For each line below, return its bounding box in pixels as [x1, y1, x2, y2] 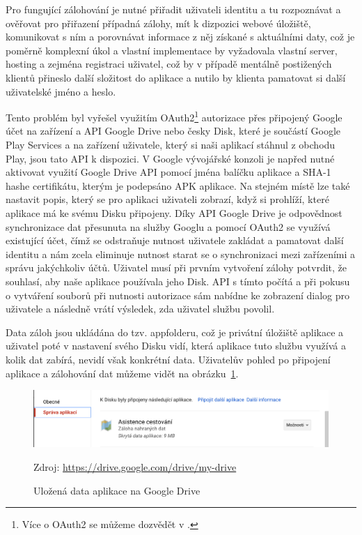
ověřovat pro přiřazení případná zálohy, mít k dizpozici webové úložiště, [6, 15, 311, 30]
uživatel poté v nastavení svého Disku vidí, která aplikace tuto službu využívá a [6, 338, 346, 353]
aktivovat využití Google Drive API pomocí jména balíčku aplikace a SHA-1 [6, 165, 331, 179]
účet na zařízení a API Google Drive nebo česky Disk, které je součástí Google [6, 123, 341, 138]
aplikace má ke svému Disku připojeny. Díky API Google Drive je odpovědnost [6, 205, 343, 220]
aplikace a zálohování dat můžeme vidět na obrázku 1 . [6, 366, 239, 380]
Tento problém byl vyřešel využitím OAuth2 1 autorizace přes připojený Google [6, 108, 343, 124]
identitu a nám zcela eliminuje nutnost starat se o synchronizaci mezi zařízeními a [6, 246, 356, 261]
